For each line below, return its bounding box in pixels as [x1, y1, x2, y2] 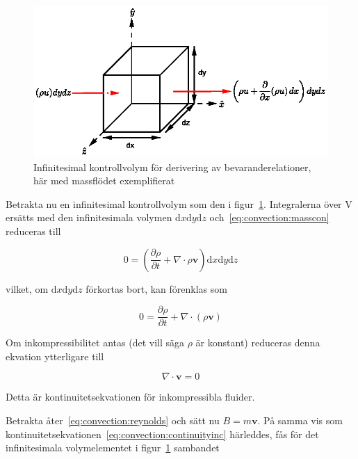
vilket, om [6, 281, 49, 296]
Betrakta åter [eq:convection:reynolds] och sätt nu [6, 412, 220, 427]
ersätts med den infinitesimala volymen [6, 210, 172, 225]
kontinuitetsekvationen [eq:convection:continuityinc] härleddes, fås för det [6, 426, 319, 441]
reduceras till [6, 223, 61, 238]
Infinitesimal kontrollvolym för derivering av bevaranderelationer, [33, 159, 311, 174]
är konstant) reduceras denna [195, 335, 320, 350]
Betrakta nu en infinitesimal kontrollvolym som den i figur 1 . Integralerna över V [6, 196, 352, 211]
